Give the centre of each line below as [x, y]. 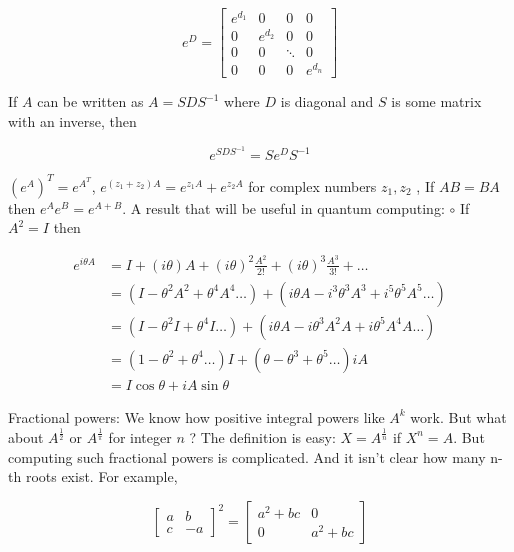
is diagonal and [327, 101]
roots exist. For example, [101, 476]
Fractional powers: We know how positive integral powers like [196, 416]
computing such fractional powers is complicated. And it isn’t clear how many [247, 456]
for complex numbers [312, 185]
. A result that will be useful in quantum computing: [283, 207]
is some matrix [436, 101]
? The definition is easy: [262, 436]
